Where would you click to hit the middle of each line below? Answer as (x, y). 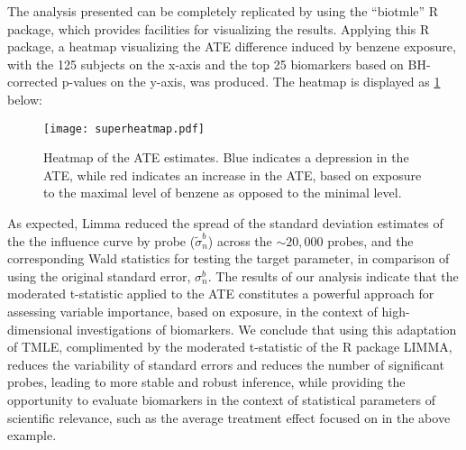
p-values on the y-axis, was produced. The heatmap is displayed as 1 (251, 82)
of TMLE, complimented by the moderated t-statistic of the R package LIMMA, (230, 347)
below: (25, 99)
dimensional (40, 329)
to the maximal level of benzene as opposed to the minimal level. (223, 193)
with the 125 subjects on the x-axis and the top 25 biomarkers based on (206, 64)
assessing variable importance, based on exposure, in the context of (192, 311)
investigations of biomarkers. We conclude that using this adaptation (267, 329)
